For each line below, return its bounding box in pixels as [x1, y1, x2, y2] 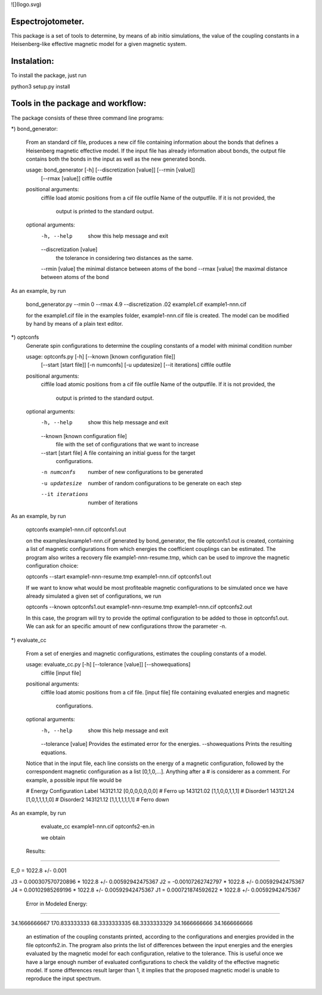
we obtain [41, 834, 66, 841]
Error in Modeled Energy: [26, 900, 88, 907]
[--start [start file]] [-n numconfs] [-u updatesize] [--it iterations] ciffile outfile [41, 362, 231, 369]
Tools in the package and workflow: [11, 99, 147, 109]
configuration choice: [26, 562, 79, 569]
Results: [26, 847, 46, 855]
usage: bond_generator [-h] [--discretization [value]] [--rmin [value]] [26, 166, 195, 173]
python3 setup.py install [11, 82, 70, 90]
